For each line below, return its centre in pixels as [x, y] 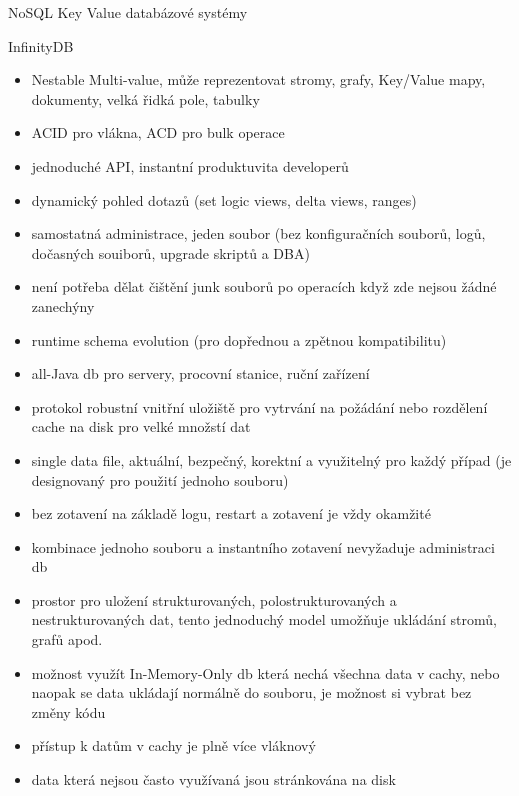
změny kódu [68, 711]
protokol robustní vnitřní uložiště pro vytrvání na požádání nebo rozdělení [259, 406]
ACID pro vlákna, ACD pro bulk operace [158, 132]
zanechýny [63, 305]
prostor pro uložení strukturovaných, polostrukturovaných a [214, 599]
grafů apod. [67, 639]
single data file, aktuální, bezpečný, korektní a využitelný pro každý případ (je [271, 459]
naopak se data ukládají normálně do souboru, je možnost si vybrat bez [251, 692]
